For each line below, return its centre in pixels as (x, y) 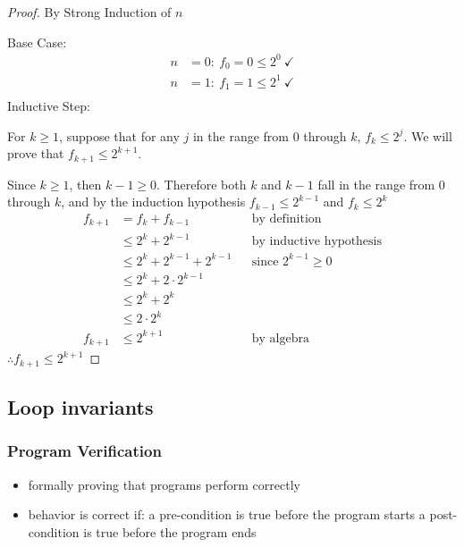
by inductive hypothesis (317, 242)
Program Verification (84, 451)
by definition (287, 219)
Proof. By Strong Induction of (89, 12)
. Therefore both (202, 184)
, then (85, 184)
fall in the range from (376, 184)
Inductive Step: (49, 106)
